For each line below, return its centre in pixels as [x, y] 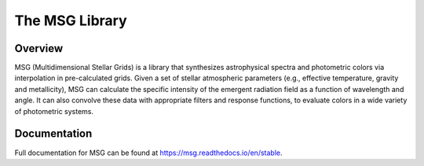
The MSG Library [71, 20]
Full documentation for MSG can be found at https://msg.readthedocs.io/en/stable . [148, 153]
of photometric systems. [54, 111]
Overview [39, 48]
